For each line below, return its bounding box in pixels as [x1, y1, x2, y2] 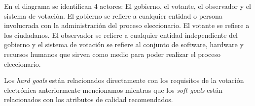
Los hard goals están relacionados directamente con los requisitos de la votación [4, 75, 244, 85]
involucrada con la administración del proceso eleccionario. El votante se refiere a [4, 20, 250, 30]
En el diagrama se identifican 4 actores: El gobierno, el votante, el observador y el [4, 1, 251, 11]
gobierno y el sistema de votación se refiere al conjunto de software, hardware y [4, 39, 244, 50]
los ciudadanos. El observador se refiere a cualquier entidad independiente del [4, 29, 238, 40]
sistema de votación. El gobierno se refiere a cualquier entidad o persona [4, 10, 222, 21]
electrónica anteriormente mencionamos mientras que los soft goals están [4, 84, 223, 95]
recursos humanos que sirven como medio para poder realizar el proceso [4, 49, 220, 59]
